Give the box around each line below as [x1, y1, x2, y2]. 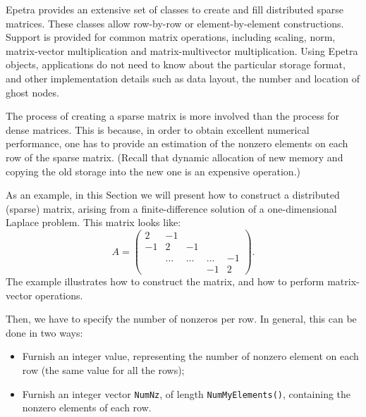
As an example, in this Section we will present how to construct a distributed [6, 187, 340, 202]
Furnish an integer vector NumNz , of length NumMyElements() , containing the [22, 386, 351, 401]
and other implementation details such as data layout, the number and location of [6, 70, 360, 85]
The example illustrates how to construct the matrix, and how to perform [6, 274, 324, 289]
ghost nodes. [6, 85, 59, 99]
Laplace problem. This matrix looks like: [6, 215, 181, 230]
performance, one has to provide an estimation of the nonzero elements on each [6, 136, 348, 151]
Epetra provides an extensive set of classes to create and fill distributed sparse [6, 2, 343, 16]
